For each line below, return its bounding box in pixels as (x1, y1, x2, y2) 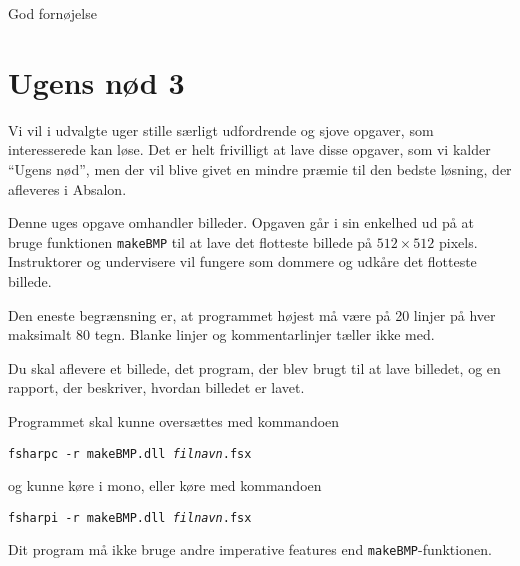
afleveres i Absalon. (8, 178, 127, 199)
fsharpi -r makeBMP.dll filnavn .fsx (8, 510, 252, 525)
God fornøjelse (8, 3, 97, 23)
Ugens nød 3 (8, 61, 185, 102)
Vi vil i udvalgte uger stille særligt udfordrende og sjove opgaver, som (8, 119, 434, 140)
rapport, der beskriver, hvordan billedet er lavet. (8, 377, 305, 398)
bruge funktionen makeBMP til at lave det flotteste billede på (8, 231, 373, 252)
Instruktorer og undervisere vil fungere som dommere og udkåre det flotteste (8, 251, 477, 272)
